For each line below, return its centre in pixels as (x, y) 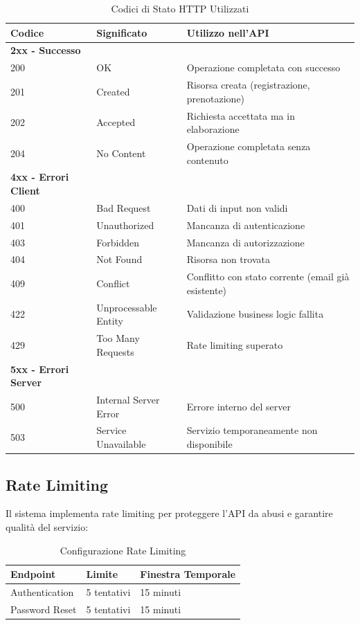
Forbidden (118, 242)
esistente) (207, 290)
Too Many (118, 338)
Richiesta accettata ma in (241, 115)
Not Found (119, 259)
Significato (122, 32)
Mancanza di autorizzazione (245, 242)
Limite (102, 574)
